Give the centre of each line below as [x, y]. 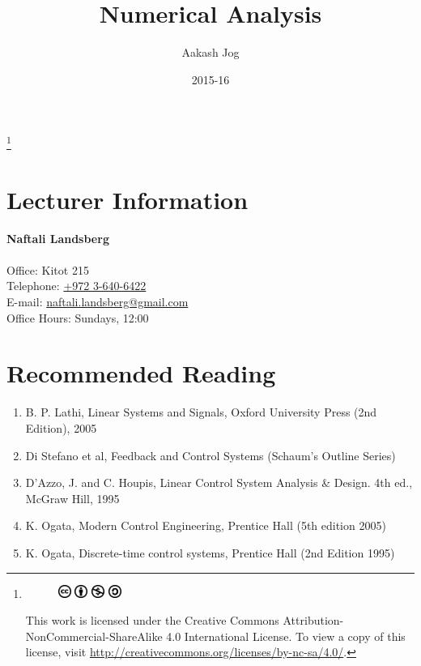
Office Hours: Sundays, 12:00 [78, 317]
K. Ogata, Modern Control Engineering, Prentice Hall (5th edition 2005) [206, 525]
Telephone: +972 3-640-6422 [77, 286]
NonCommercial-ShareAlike [94, 636]
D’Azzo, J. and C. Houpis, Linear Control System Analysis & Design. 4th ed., [219, 482]
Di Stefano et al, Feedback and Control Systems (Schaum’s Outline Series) [210, 455]
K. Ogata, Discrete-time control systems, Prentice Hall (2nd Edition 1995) [210, 552]
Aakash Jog [210, 52]
